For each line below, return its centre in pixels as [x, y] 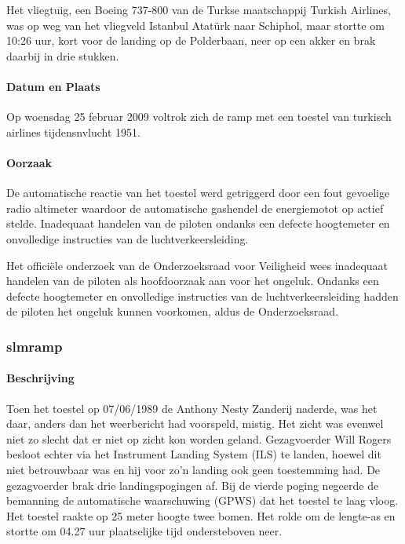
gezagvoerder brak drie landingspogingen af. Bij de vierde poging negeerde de [193, 485]
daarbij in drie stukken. [63, 55]
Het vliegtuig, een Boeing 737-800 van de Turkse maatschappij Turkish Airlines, [199, 9]
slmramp [35, 346]
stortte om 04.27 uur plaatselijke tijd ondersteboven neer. [144, 531]
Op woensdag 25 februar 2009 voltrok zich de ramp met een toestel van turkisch [199, 117]
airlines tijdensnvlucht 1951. [73, 131]
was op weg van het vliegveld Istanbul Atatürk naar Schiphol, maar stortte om [195, 25]
